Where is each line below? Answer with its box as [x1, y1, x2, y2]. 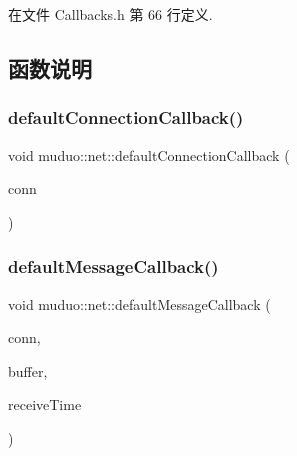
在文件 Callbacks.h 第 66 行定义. [8, 4, 213, 24]
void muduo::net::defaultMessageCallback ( [8, 293, 271, 314]
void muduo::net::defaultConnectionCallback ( [8, 144, 290, 165]
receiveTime [8, 394, 82, 415]
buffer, [8, 360, 48, 381]
